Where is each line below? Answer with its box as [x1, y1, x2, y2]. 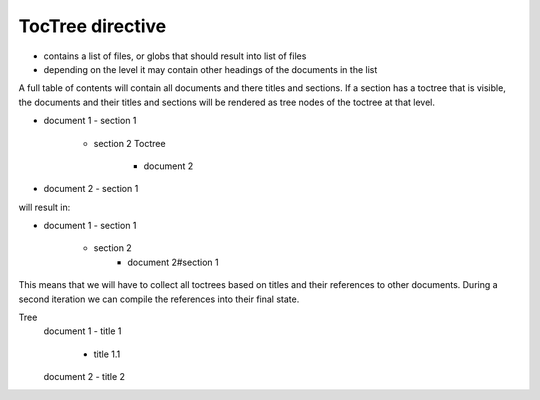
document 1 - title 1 [43, 325, 122, 337]
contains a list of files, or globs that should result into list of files [43, 50, 307, 62]
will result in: [18, 201, 71, 213]
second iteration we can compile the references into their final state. [18, 293, 300, 305]
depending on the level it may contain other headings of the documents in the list [43, 63, 378, 75]
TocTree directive [18, 15, 167, 37]
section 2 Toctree [93, 137, 166, 149]
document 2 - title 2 [43, 371, 125, 383]
